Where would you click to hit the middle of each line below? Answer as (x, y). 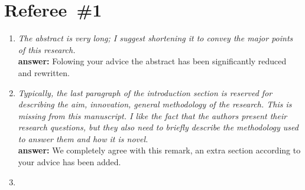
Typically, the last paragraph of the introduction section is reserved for (145, 92)
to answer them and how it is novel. (83, 138)
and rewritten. (44, 72)
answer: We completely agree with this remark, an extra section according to (159, 150)
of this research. (47, 49)
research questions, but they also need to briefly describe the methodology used (158, 127)
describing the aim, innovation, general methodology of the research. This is (155, 104)
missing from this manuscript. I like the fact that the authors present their (152, 115)
